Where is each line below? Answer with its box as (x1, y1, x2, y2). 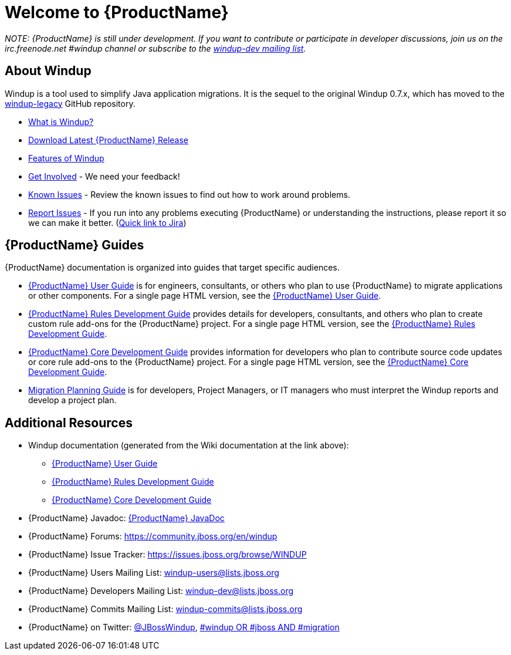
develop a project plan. (28, 395, 117, 406)
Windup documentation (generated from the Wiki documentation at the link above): (28, 440, 349, 451)
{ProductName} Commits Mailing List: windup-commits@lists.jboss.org (28, 604, 303, 615)
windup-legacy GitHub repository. (5, 98, 136, 109)
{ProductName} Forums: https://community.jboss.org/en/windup (28, 531, 278, 542)
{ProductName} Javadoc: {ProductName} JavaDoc (28, 513, 225, 524)
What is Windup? (28, 116, 94, 127)
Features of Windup (28, 153, 104, 163)
